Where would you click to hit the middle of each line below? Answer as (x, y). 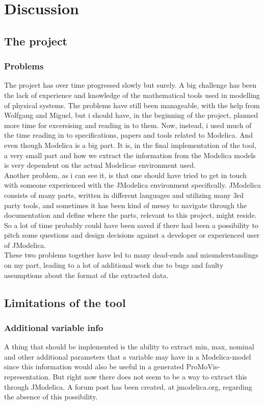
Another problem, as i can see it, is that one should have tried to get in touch (126, 175)
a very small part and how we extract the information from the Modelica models (130, 155)
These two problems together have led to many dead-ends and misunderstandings (131, 255)
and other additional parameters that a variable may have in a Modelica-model (128, 356)
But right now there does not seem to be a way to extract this (150, 377)
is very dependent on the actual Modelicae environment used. (100, 165)
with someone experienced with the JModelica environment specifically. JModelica (132, 185)
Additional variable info (54, 327)
